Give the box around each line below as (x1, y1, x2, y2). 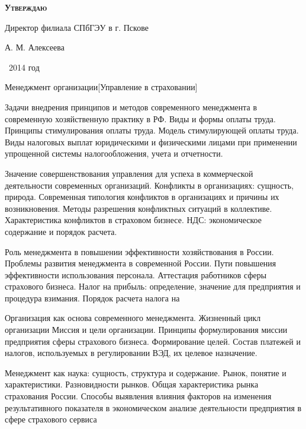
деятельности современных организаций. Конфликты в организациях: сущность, (5, 179, 294, 191)
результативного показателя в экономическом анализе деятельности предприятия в (5, 401, 302, 414)
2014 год (8, 61, 40, 73)
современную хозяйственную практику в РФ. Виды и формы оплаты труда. (5, 112, 276, 125)
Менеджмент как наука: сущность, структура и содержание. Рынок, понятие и (5, 366, 286, 379)
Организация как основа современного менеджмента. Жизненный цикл (5, 312, 261, 324)
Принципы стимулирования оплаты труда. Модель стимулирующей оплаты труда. (5, 124, 299, 136)
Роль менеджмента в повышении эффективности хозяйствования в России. (5, 245, 274, 258)
